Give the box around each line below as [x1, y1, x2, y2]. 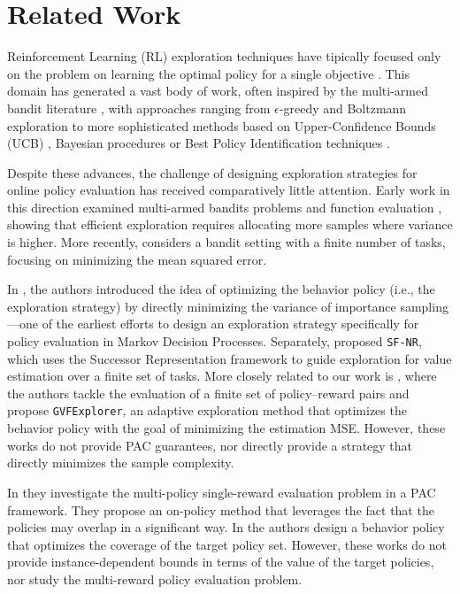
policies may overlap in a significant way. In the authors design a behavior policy [7, 518, 445, 536]
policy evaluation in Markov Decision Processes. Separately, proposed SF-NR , [7, 332, 422, 351]
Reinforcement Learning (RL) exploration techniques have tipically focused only [7, 47, 441, 66]
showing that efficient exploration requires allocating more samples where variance [7, 215, 453, 234]
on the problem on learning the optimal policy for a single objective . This [7, 64, 410, 82]
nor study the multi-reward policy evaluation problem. [7, 569, 303, 588]
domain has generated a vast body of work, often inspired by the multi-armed [7, 81, 429, 100]
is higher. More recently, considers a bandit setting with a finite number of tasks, [7, 233, 446, 251]
